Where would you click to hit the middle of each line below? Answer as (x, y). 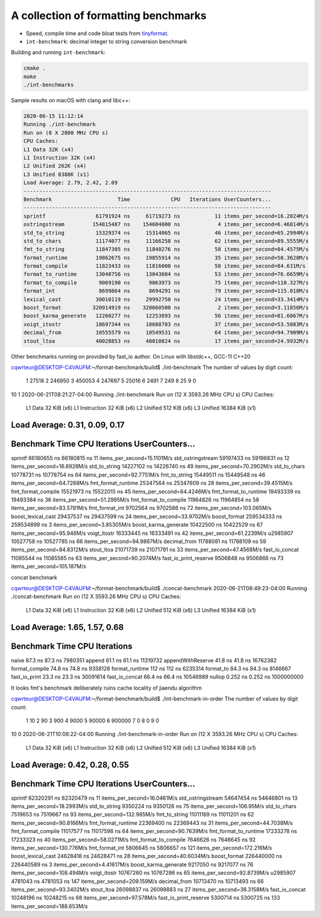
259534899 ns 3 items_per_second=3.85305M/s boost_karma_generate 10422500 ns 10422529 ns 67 (137, 525)
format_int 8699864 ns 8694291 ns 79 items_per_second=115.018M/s (166, 291)
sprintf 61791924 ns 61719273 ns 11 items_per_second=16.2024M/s (166, 216)
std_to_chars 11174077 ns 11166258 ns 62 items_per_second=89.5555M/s (166, 241)
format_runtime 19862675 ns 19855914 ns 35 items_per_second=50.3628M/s (166, 258)
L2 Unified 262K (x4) (55, 166)
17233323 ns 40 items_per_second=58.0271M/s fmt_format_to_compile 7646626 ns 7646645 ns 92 (133, 840)
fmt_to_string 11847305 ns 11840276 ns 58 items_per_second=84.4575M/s (166, 249)
